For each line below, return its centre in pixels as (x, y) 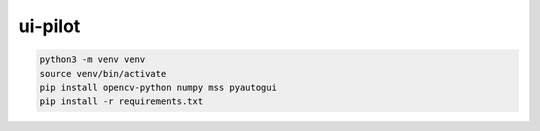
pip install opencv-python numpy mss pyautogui (158, 87)
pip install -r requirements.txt (121, 101)
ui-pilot (49, 26)
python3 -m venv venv (92, 59)
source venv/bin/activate (103, 73)
